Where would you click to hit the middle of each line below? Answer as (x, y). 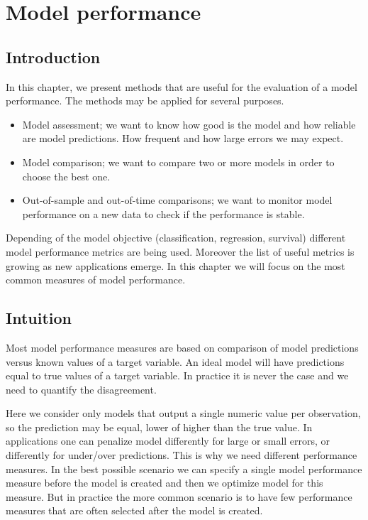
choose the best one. (66, 176)
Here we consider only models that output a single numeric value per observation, (183, 413)
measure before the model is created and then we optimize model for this (165, 483)
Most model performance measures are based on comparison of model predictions (182, 347)
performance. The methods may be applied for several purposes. (145, 101)
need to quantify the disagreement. (81, 389)
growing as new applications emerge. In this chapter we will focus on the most (175, 265)
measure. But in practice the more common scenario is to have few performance (179, 496)
